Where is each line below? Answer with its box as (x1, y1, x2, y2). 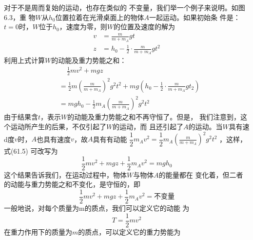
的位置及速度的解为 (113, 21, 175, 32)
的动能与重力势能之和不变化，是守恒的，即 (4, 179, 140, 189)
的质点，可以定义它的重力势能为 (78, 226, 181, 237)
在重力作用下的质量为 (4, 226, 72, 237)
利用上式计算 (4, 55, 45, 65)
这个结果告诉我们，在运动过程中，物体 (4, 169, 127, 180)
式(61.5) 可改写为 (4, 146, 58, 156)
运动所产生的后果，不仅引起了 (10, 121, 106, 131)
